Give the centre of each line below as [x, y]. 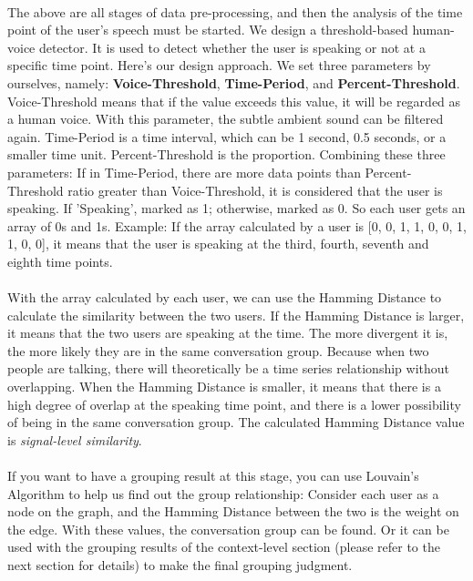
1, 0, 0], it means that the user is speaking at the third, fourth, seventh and [218, 244]
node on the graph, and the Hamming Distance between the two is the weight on [233, 511]
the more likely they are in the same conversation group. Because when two [218, 350]
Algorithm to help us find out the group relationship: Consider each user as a [223, 493]
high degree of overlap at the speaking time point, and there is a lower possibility [234, 404]
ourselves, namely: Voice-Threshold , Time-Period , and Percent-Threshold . [234, 82]
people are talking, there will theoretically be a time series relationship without [228, 368]
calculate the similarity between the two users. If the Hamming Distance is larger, [236, 315]
